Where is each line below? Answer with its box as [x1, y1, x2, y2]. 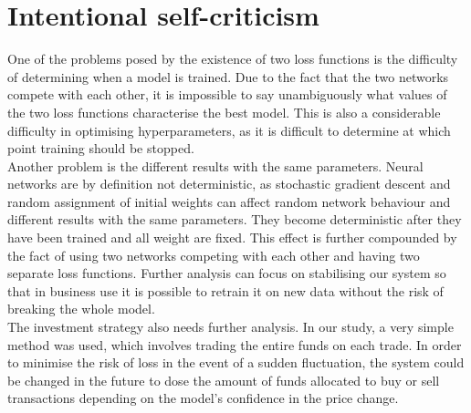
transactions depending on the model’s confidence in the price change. [7, 388, 399, 408]
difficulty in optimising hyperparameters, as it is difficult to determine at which [7, 120, 451, 139]
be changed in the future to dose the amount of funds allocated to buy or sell [7, 370, 440, 389]
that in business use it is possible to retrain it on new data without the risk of [7, 281, 444, 300]
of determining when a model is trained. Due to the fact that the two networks [7, 67, 449, 86]
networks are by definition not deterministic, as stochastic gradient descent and [7, 174, 451, 193]
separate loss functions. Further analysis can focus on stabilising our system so [7, 263, 446, 283]
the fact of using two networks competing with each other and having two [7, 245, 420, 264]
